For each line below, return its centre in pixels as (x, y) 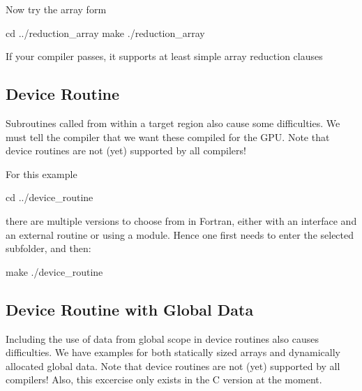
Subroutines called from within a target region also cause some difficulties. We (173, 123)
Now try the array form (56, 9)
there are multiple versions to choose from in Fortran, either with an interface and (181, 220)
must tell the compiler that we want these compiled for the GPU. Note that (168, 137)
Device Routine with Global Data (130, 309)
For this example (42, 174)
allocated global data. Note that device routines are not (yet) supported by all (173, 366)
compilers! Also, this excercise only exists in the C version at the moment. (164, 379)
